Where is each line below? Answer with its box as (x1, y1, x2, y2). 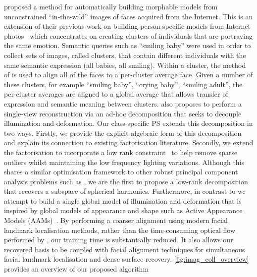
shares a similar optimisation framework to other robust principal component (4, 166, 238, 177)
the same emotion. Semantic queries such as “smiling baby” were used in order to (4, 40, 251, 51)
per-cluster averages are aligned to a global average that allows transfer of (4, 89, 228, 99)
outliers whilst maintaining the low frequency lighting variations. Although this (4, 157, 245, 167)
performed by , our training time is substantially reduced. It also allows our (4, 234, 233, 245)
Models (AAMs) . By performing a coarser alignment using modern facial (4, 215, 228, 225)
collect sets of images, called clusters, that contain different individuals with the (4, 50, 246, 60)
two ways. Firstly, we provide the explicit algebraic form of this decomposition (4, 127, 242, 138)
